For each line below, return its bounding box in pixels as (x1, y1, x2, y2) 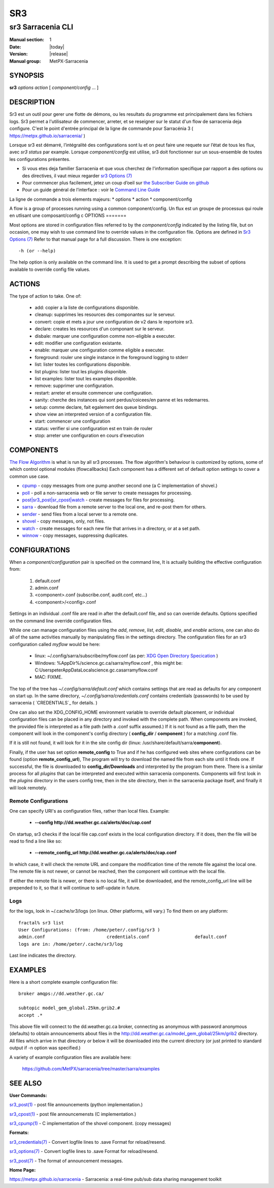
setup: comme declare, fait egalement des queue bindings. (35, 404, 158, 410)
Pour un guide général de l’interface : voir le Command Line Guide (22, 187, 160, 193)
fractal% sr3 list (18, 920, 64, 925)
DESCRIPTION (9, 98, 55, 107)
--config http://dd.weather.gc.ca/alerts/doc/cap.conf (35, 819, 152, 825)
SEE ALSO (9, 1079, 42, 1087)
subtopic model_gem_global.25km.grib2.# (18, 1005, 120, 1011)
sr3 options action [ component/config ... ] (9, 84, 99, 91)
